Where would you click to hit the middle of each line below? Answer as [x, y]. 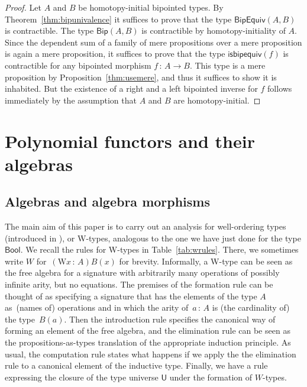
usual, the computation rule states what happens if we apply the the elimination [151, 354]
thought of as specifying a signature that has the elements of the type [131, 296]
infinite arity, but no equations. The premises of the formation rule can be [139, 284]
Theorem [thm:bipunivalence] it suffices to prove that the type [118, 19]
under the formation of [211, 377]
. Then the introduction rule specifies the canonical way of [170, 319]
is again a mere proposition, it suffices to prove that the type [115, 54]
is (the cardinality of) [251, 307]
